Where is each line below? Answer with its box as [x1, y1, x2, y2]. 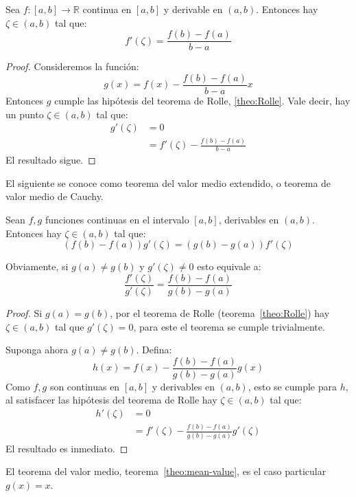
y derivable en [163, 2, 223, 16]
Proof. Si [5, 305, 43, 320]
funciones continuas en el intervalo [45, 212, 189, 227]
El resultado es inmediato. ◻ [5, 441, 128, 455]
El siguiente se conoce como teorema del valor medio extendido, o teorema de [5, 175, 331, 190]
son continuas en [49, 379, 120, 393]
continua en [82, 2, 132, 16]
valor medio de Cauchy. [5, 189, 104, 203]
